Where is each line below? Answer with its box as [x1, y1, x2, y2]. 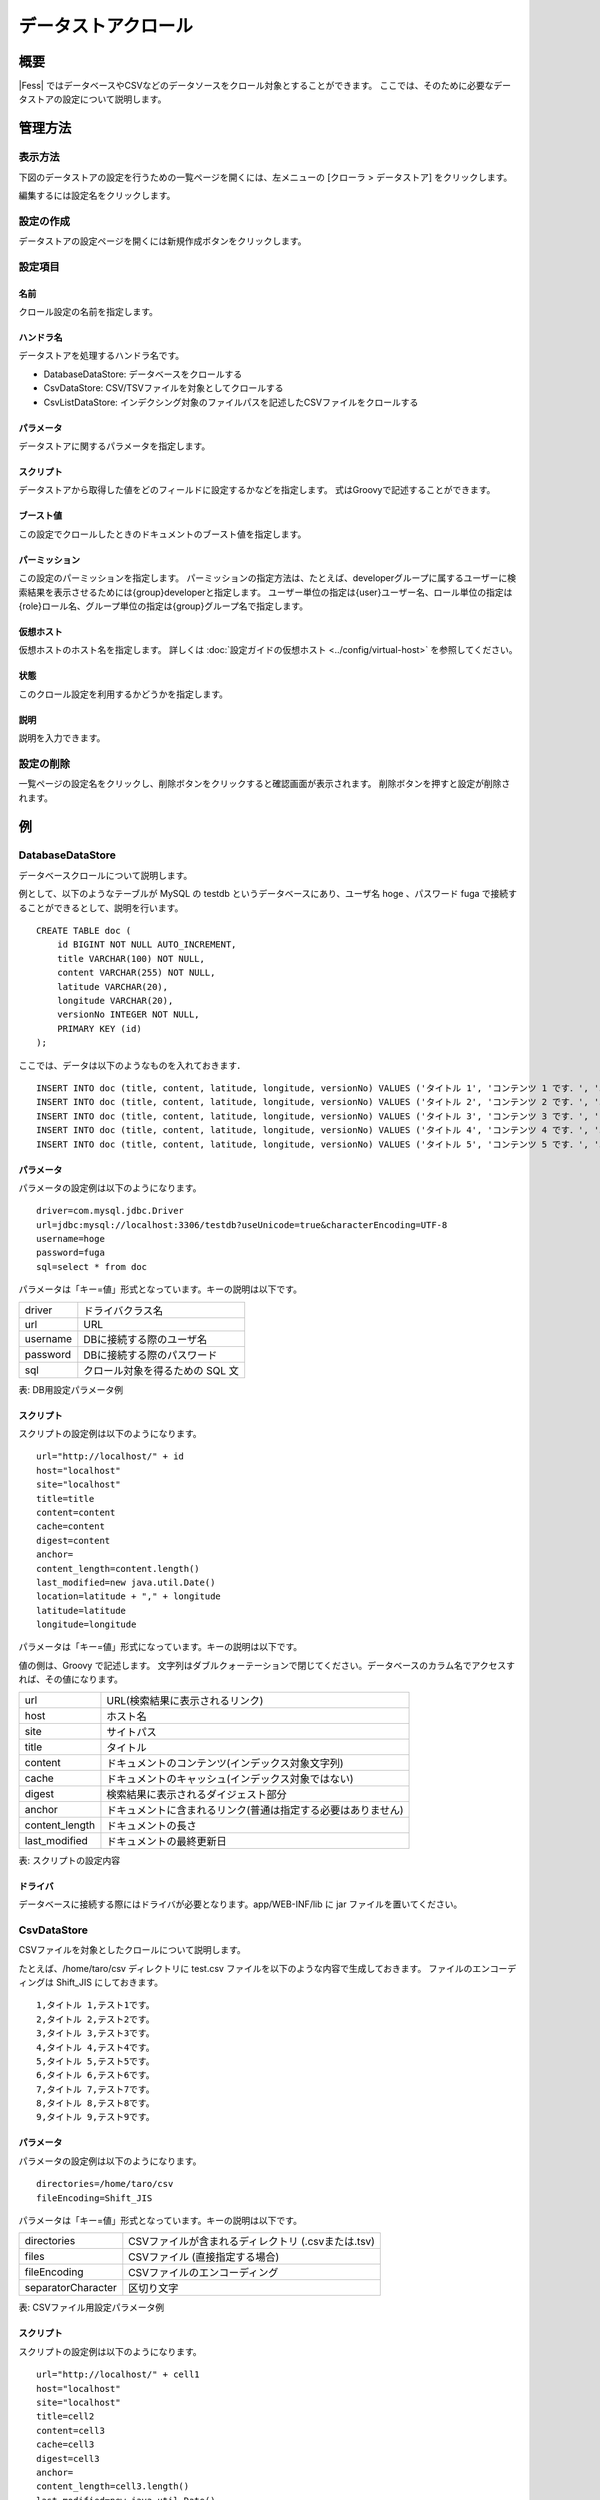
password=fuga [36, 1247, 105, 1259]
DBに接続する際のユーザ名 [83, 1332, 208, 1346]
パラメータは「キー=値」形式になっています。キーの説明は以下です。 [18, 1641, 303, 1653]
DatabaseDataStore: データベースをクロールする [43, 368, 243, 380]
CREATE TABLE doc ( [36, 925, 132, 937]
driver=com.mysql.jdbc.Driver [36, 1205, 185, 1217]
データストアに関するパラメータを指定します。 [18, 440, 211, 452]
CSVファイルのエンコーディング [128, 2266, 279, 2280]
